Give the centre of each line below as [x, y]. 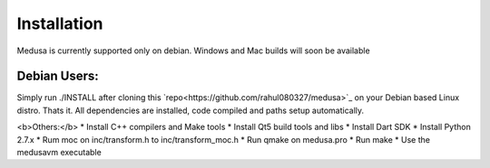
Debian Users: [58, 76]
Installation [60, 23]
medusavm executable [59, 153]
